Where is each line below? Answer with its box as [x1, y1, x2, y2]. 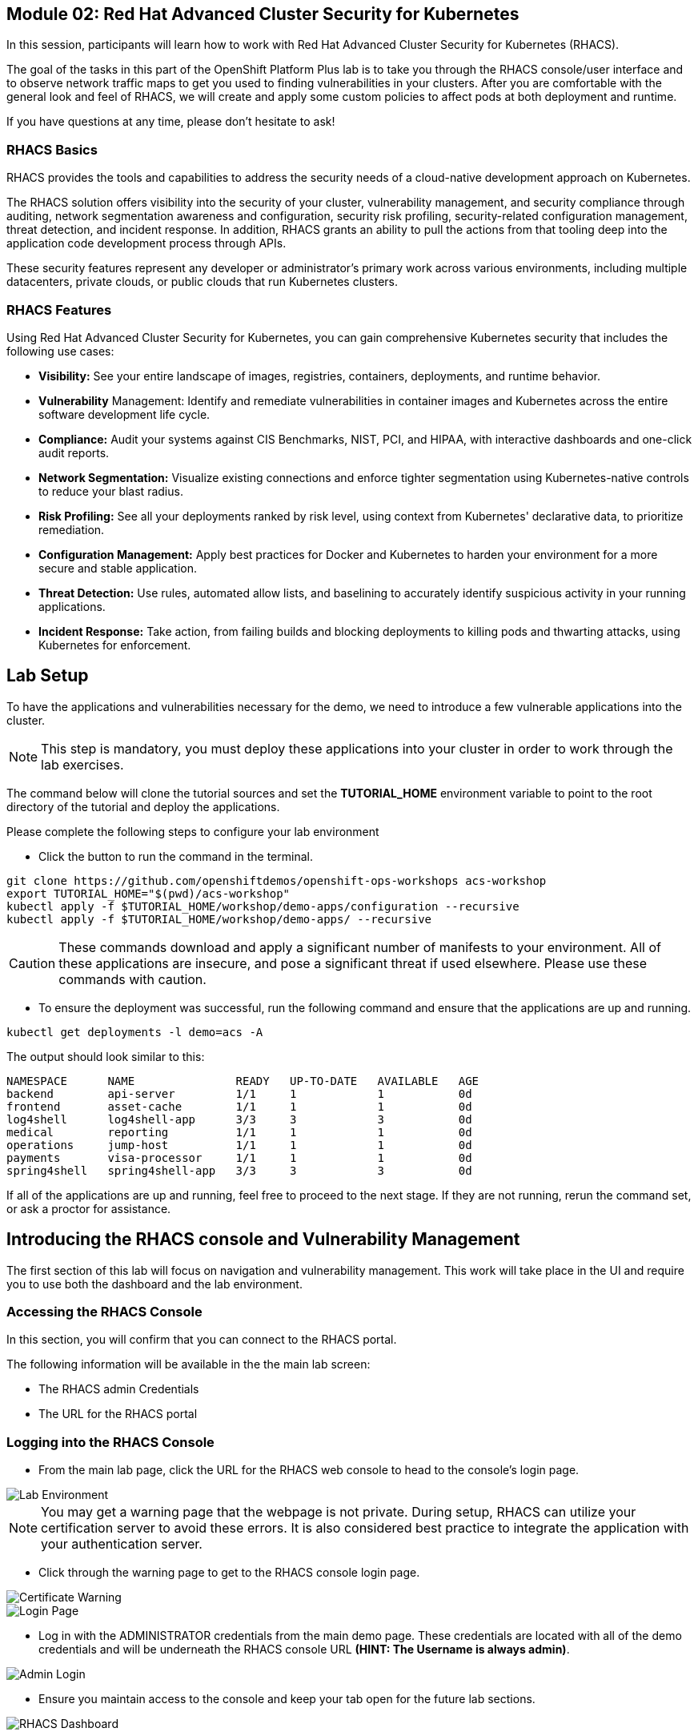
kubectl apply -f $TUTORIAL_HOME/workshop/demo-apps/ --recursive [6, 912, 432, 926]
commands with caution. [58, 970, 207, 987]
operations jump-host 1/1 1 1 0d [6, 1138, 472, 1151]
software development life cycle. [38, 407, 211, 421]
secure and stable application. [38, 561, 198, 575]
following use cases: [6, 344, 114, 358]
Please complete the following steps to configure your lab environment [6, 824, 379, 838]
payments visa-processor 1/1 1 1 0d [6, 1151, 472, 1164]
